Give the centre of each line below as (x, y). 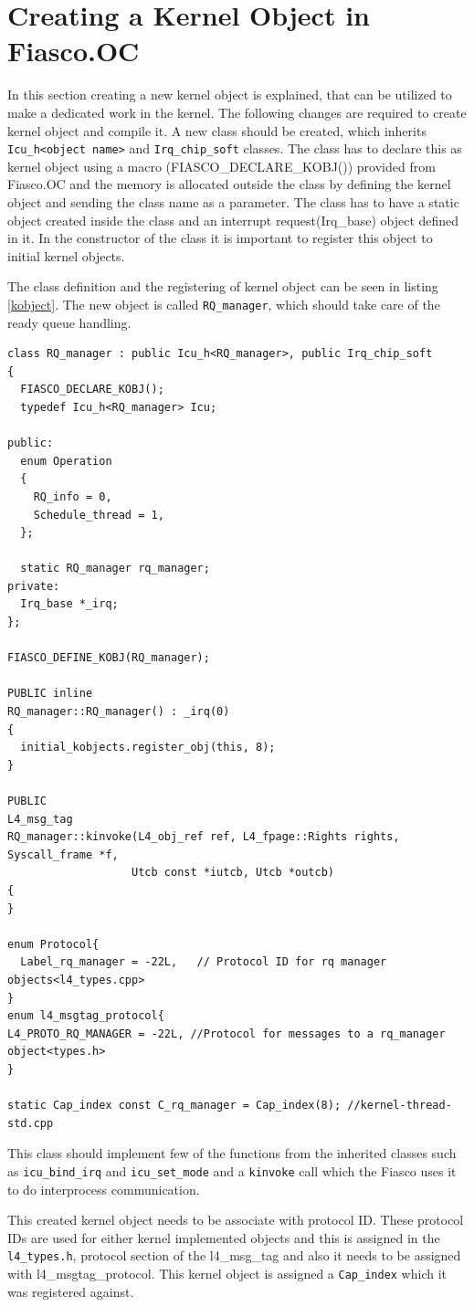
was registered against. (71, 1291)
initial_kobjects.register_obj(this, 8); (148, 748)
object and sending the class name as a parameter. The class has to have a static (233, 201)
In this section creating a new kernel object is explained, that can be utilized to (230, 95)
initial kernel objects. (66, 255)
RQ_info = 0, (73, 496)
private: (34, 586)
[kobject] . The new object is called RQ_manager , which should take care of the (224, 304)
